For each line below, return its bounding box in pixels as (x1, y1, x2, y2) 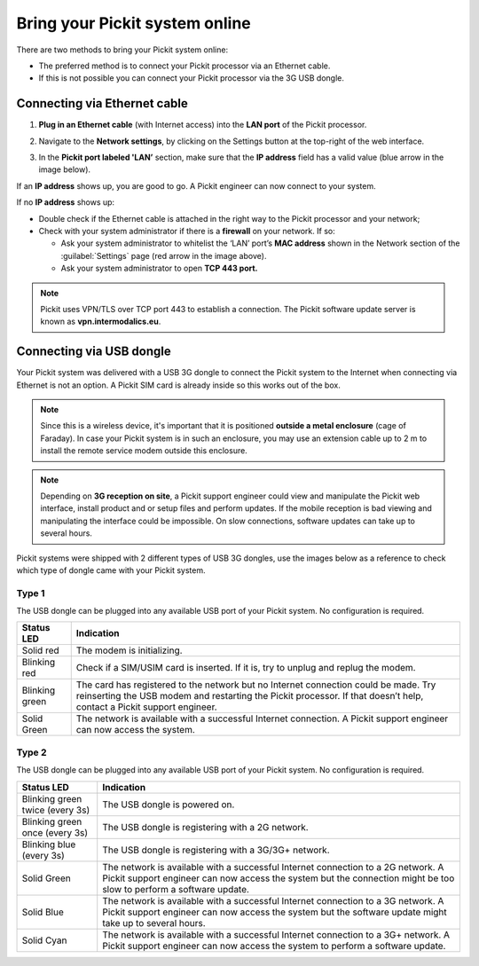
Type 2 (16, 746, 47, 758)
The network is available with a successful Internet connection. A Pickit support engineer (75, 712, 449, 725)
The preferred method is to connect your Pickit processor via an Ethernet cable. (38, 60, 331, 71)
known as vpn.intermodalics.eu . (40, 316, 161, 327)
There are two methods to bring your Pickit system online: (16, 44, 229, 55)
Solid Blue (21, 906, 64, 918)
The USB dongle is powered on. (102, 798, 235, 811)
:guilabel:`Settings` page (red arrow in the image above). (60, 250, 267, 261)
